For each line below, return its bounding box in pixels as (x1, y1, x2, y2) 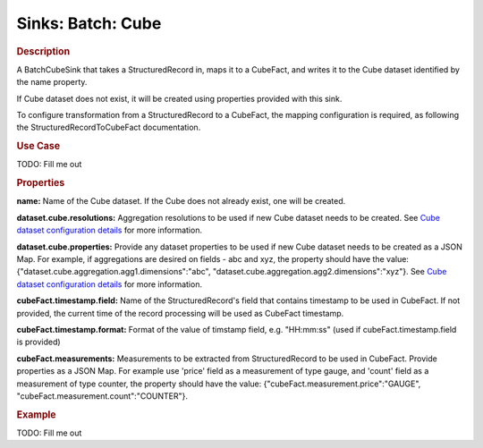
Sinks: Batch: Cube (16, 13, 162, 33)
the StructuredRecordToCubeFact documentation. (16, 122, 201, 133)
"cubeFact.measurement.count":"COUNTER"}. (16, 390, 188, 402)
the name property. (16, 77, 88, 88)
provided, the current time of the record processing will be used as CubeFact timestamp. (16, 308, 344, 318)
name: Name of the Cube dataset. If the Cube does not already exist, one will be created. (16, 196, 346, 207)
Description (16, 45, 71, 57)
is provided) (16, 336, 62, 348)
